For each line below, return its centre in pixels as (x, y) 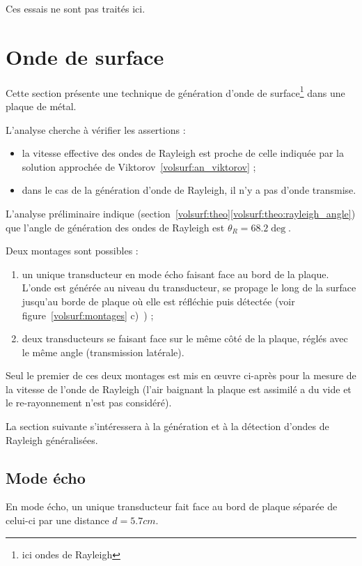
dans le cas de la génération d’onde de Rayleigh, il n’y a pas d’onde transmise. (189, 190)
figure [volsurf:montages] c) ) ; (88, 315)
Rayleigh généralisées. (52, 439)
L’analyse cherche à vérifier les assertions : (96, 129)
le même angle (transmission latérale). (103, 352)
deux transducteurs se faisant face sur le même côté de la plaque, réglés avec (185, 338)
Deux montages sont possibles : (72, 251)
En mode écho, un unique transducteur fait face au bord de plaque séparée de (172, 506)
